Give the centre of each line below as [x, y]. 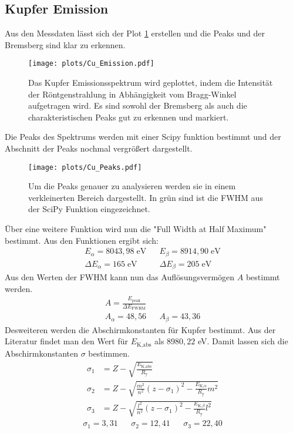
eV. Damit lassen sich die [243, 341]
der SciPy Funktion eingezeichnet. [89, 209]
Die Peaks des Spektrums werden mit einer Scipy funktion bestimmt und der [143, 137]
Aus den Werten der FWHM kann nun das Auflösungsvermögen [120, 277]
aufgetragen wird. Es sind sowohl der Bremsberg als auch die [138, 105]
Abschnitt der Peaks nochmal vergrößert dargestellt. [99, 148]
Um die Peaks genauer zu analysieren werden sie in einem [132, 186]
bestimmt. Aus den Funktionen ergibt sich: [82, 240]
